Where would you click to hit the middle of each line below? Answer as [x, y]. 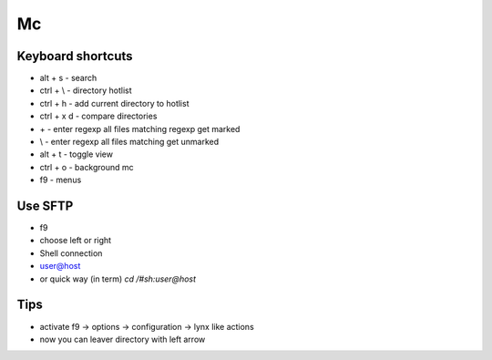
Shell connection [71, 253]
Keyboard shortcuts [75, 56]
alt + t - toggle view [77, 154]
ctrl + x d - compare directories [98, 116]
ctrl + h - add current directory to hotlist [114, 103]
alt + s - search [68, 78]
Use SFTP [45, 206]
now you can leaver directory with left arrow [123, 339]
